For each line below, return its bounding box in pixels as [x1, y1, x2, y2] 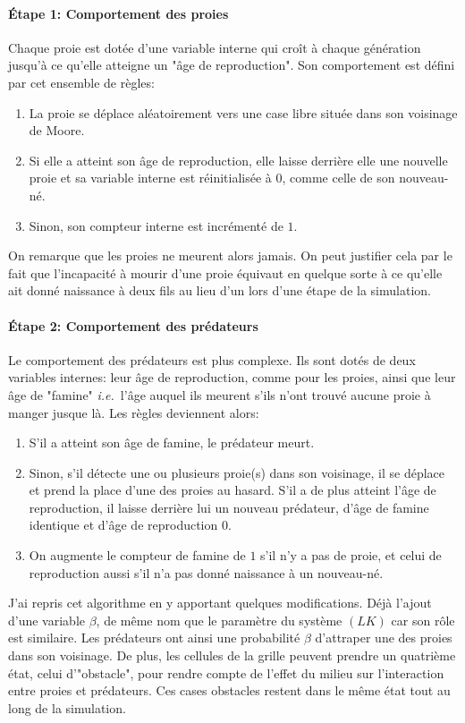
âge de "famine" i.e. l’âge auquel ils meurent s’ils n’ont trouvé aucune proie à [8, 385, 431, 404]
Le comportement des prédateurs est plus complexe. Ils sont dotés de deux [8, 350, 416, 369]
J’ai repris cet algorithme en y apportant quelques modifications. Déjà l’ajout [8, 593, 432, 612]
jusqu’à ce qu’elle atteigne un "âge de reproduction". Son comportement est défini [8, 55, 455, 74]
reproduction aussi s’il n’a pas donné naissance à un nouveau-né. [29, 563, 384, 582]
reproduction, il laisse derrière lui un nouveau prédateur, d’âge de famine [29, 498, 429, 516]
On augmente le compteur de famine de [29, 546, 246, 565]
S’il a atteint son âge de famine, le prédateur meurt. [29, 433, 315, 452]
